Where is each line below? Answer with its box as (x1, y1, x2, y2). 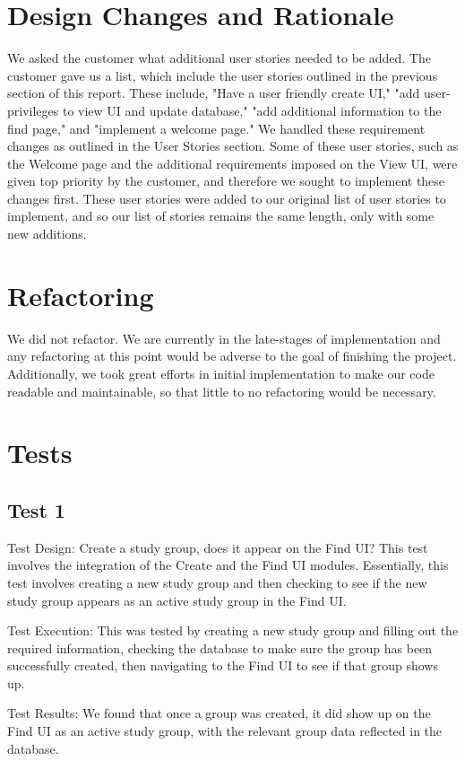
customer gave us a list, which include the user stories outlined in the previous (7, 66, 438, 84)
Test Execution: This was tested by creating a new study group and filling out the (7, 621, 459, 640)
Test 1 (7, 495, 65, 523)
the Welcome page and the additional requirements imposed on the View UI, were (7, 153, 458, 172)
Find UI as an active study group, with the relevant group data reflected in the (7, 722, 443, 740)
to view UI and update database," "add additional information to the (62, 101, 442, 119)
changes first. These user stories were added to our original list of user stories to (7, 188, 446, 207)
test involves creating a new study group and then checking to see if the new (7, 573, 427, 591)
